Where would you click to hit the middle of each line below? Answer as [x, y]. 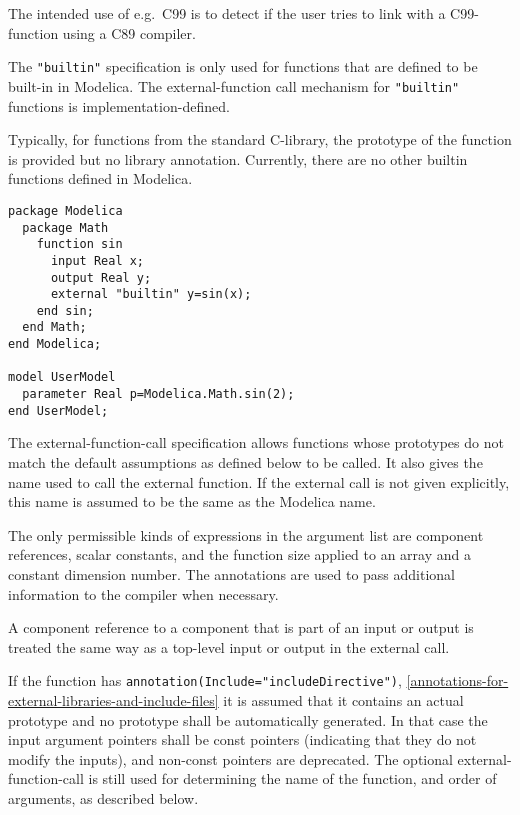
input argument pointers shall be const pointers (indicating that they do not [242, 739]
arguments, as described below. [103, 797]
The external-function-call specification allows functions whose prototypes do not [256, 442]
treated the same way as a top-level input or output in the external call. [229, 646]
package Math [65, 227]
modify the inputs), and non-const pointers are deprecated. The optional [230, 758]
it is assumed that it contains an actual [343, 700]
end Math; [54, 327]
